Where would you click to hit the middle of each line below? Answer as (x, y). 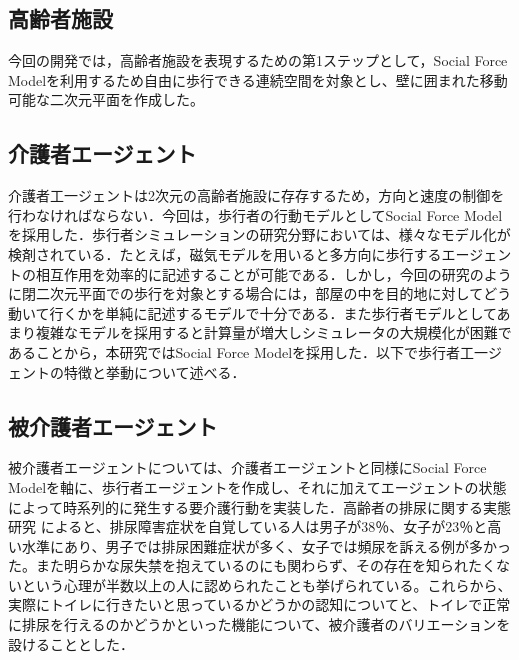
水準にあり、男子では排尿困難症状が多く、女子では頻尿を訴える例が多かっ (266, 545)
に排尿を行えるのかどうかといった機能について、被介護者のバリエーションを (259, 624)
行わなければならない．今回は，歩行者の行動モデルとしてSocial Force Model (255, 214)
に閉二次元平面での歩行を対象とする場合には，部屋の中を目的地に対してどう (260, 293)
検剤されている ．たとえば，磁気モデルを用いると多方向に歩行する (225, 253)
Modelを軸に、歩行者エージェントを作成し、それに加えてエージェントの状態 (257, 486)
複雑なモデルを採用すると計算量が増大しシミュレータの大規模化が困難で (273, 332)
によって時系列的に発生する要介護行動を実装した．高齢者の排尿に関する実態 (259, 506)
